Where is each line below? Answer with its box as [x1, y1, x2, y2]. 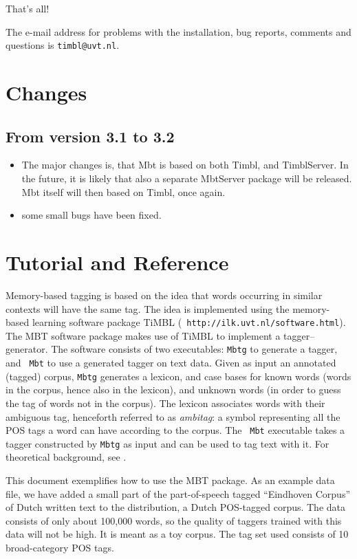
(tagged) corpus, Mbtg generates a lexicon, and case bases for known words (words [6, 369, 351, 383]
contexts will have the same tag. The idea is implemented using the [6, 301, 290, 316]
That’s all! [6, 1, 50, 15]
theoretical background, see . [6, 450, 127, 464]
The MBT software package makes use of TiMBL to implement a [6, 328, 281, 342]
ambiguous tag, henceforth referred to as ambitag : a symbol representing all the [6, 409, 340, 424]
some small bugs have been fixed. [21, 208, 162, 222]
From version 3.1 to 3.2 [6, 125, 175, 146]
